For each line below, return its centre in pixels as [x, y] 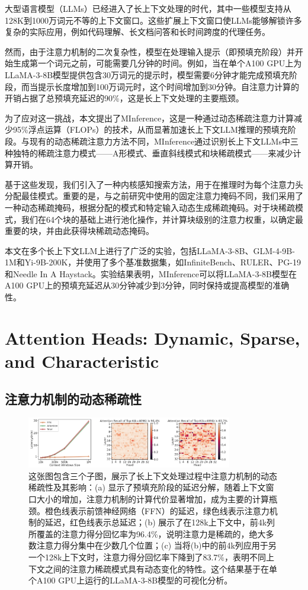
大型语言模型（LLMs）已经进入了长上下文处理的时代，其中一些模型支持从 [148, 8]
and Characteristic [82, 361]
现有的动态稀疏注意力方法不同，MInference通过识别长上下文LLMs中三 [164, 141]
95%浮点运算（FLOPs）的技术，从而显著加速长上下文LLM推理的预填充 [150, 129]
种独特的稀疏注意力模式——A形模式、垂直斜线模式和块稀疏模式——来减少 [149, 153]
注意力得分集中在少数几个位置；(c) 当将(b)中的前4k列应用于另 [156, 545]
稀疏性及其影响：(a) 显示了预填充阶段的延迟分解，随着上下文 [147, 487]
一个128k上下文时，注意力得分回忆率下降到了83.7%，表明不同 [147, 557]
